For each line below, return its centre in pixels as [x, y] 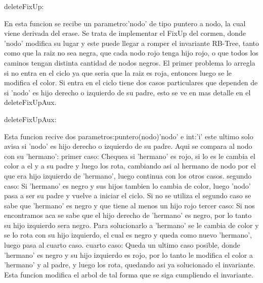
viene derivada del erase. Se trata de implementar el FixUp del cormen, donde [125, 33]
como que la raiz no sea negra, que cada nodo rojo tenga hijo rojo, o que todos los [131, 53]
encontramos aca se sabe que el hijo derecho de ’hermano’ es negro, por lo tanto [128, 215]
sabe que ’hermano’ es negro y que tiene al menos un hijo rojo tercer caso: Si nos [129, 205]
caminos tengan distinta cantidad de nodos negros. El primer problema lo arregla [130, 62]
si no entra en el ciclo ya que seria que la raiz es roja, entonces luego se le [118, 72]
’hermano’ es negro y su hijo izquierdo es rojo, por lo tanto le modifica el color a [129, 254]
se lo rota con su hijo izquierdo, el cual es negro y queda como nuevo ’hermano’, [128, 235]
